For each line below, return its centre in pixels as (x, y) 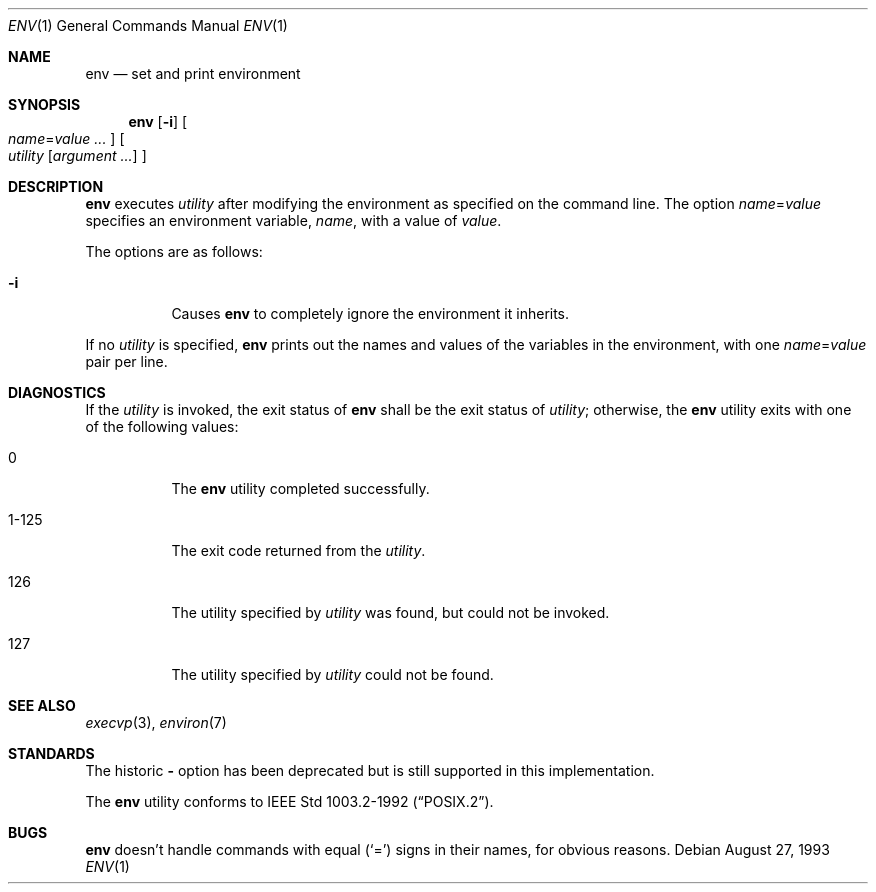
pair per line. (126, 361)
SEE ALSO (42, 705)
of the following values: (162, 426)
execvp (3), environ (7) (156, 722)
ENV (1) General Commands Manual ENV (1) (148, 25)
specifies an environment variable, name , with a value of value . (293, 220)
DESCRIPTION (56, 186)
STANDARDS (51, 753)
